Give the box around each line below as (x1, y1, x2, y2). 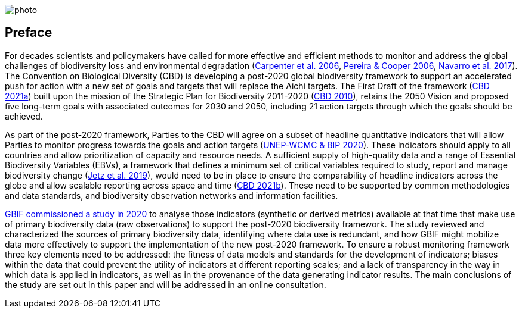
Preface (5, 25, 52, 40)
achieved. (5, 111, 43, 121)
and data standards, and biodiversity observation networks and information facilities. (5, 190, 338, 201)
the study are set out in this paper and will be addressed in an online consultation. (5, 279, 326, 290)
